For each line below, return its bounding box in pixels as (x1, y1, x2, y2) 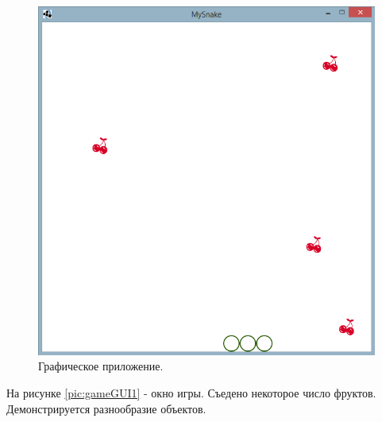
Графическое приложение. (38, 358, 164, 374)
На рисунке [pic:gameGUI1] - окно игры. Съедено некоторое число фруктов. (6, 385, 376, 401)
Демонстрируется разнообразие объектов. (6, 400, 206, 416)
